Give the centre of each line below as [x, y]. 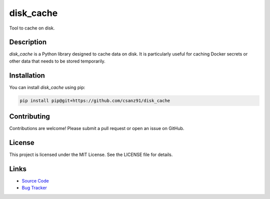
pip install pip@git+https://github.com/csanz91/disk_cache [95, 100]
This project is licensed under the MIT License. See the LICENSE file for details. [91, 154]
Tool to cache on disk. [32, 28]
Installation [27, 75]
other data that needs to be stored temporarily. [57, 61]
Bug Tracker [34, 188]
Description [28, 42]
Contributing [29, 117]
